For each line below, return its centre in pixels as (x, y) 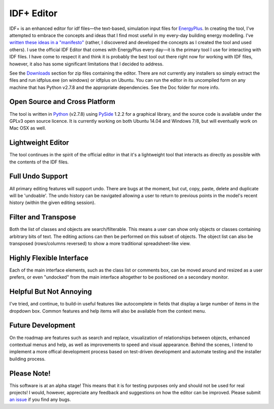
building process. (27, 359)
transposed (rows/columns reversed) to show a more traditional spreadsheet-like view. (100, 244)
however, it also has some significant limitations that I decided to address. (87, 64)
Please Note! (30, 373)
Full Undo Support (39, 176)
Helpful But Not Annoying (51, 292)
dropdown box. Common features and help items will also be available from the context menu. (108, 311)
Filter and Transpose (43, 217)
